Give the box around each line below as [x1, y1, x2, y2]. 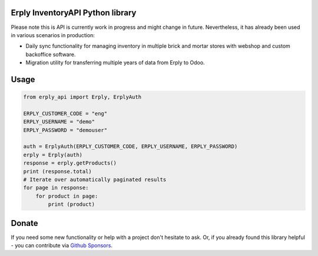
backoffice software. [25, 51, 76, 58]
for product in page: [35, 192, 98, 199]
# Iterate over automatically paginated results [23, 176, 167, 183]
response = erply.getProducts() [23, 160, 117, 166]
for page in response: [23, 185, 89, 191]
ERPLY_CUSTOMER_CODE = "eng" [23, 110, 108, 117]
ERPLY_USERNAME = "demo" [23, 119, 95, 125]
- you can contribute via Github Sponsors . [11, 242, 113, 249]
